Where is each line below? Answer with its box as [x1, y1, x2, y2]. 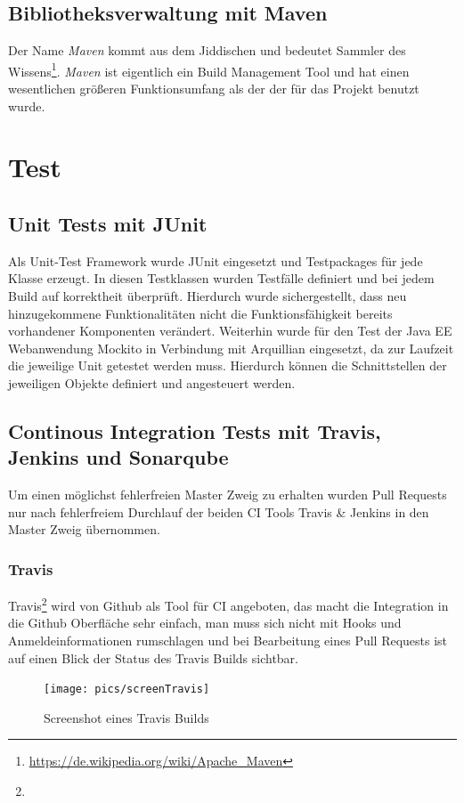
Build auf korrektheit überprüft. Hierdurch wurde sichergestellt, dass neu [8, 287, 407, 304]
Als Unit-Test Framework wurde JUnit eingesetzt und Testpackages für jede [8, 251, 423, 270]
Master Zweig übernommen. [8, 520, 160, 539]
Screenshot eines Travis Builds [44, 708, 209, 726]
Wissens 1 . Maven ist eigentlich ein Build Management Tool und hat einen [8, 59, 410, 80]
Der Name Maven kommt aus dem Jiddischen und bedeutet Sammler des [8, 41, 406, 60]
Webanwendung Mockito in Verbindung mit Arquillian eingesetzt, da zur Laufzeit [8, 338, 454, 357]
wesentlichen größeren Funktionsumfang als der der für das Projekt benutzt [8, 79, 419, 98]
